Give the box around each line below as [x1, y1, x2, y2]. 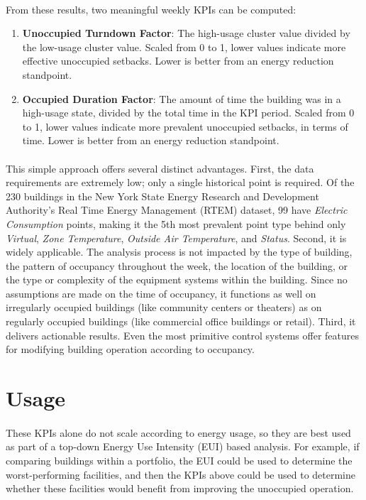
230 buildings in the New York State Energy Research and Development [6, 188, 319, 203]
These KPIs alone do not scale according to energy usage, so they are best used [6, 425, 351, 440]
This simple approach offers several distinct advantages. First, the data [6, 161, 314, 175]
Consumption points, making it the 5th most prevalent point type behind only [6, 216, 346, 231]
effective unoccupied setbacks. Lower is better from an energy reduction [22, 53, 334, 68]
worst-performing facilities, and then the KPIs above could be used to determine [6, 467, 355, 482]
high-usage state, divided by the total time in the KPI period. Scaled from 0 [22, 105, 355, 120]
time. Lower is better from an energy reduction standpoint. [22, 133, 279, 148]
